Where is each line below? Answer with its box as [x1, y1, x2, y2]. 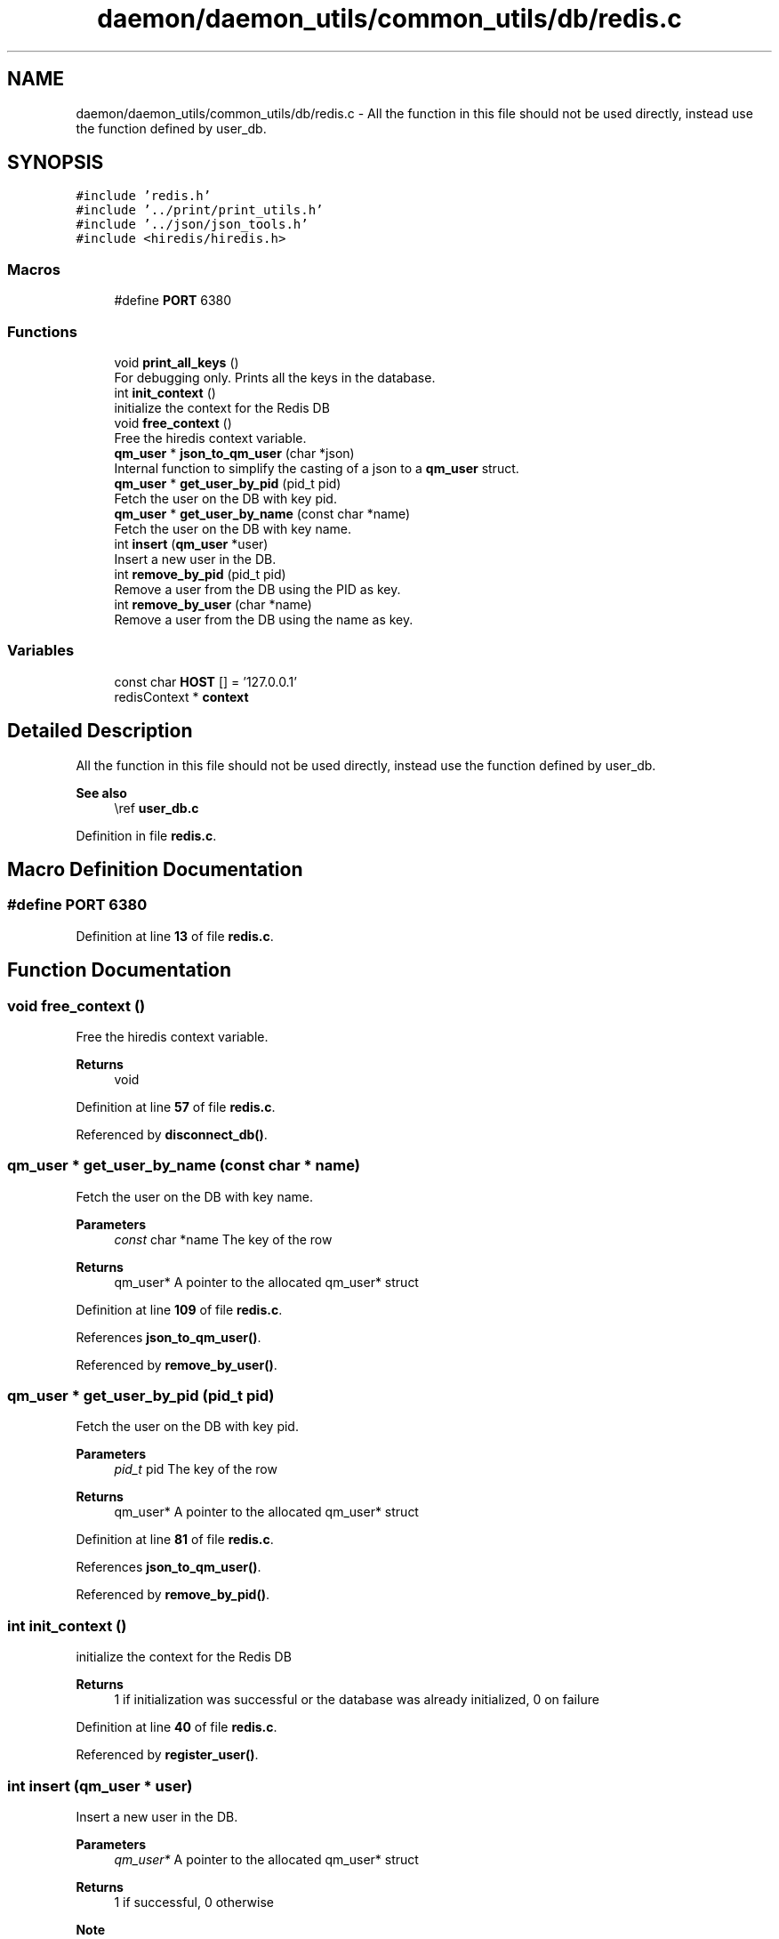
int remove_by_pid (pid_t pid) [114, 566, 286, 582]
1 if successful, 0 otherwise [114, 1894, 274, 1910]
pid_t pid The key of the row [114, 1461, 277, 1477]
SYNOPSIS [7, 151, 104, 174]
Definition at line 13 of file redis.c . [76, 928, 274, 944]
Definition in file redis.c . [76, 827, 217, 843]
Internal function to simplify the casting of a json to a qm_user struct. [114, 460, 519, 476]
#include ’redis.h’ [76, 189, 212, 204]
